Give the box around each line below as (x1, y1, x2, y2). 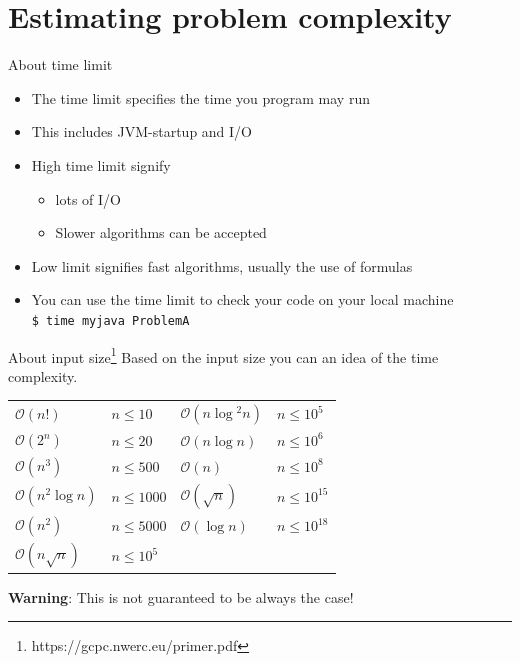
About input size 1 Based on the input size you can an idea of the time (8, 343, 439, 367)
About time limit (8, 54, 113, 75)
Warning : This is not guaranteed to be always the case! (8, 586, 354, 607)
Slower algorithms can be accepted (55, 222, 267, 243)
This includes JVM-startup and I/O (31, 121, 253, 142)
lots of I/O (55, 188, 122, 209)
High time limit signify (31, 154, 171, 175)
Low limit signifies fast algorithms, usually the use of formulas (31, 255, 413, 276)
